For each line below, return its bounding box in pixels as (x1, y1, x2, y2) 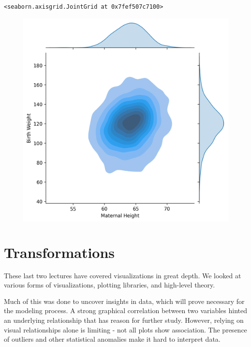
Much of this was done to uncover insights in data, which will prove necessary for (4, 296, 245, 306)
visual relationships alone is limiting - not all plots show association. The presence (4, 324, 247, 334)
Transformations (4, 242, 115, 262)
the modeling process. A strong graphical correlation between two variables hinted (4, 305, 247, 316)
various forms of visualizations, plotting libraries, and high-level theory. (4, 280, 215, 290)
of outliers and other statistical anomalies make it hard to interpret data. (4, 334, 221, 344)
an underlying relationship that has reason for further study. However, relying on (4, 315, 244, 325)
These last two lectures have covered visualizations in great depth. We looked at (4, 270, 241, 280)
